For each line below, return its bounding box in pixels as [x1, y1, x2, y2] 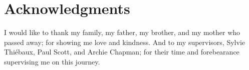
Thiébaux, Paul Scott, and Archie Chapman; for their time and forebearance [4, 46, 239, 57]
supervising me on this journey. [4, 56, 100, 66]
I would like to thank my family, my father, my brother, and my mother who [4, 27, 240, 37]
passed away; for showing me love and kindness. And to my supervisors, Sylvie [4, 36, 245, 47]
